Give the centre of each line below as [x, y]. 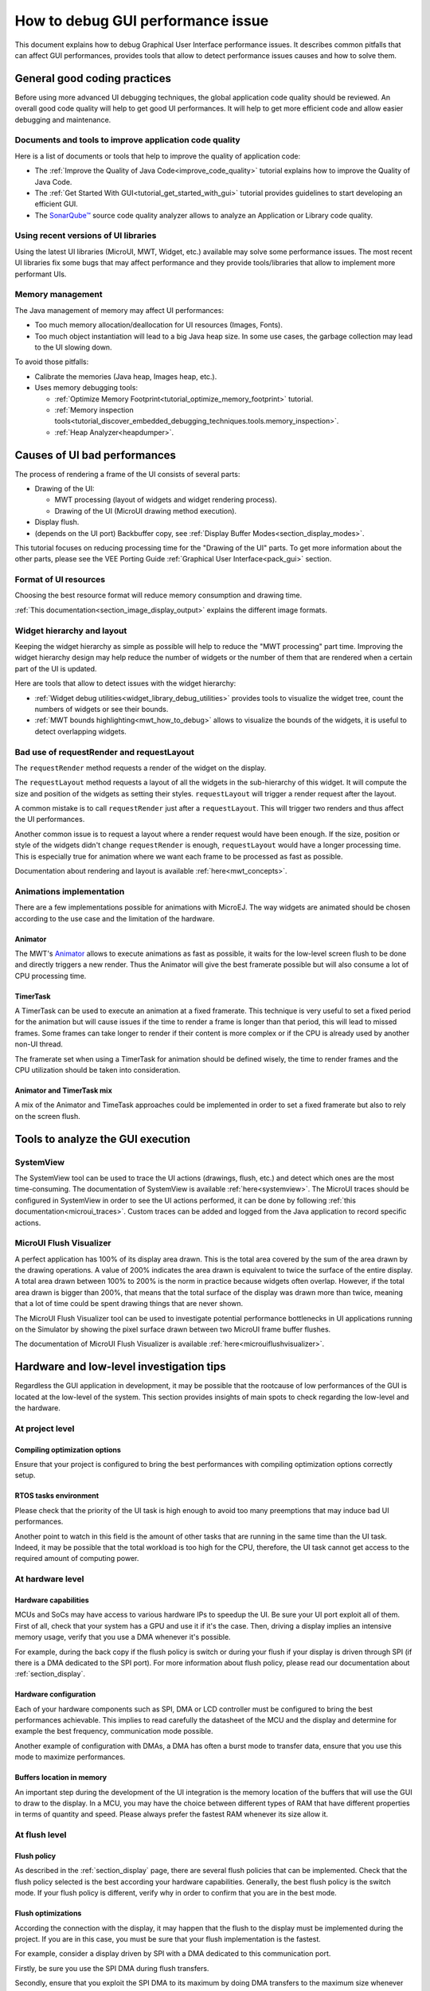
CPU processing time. [51, 976]
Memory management [59, 295]
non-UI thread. [39, 1044]
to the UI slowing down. [73, 347]
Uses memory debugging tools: [86, 388]
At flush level [41, 1835]
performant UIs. [41, 274]
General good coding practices [93, 78]
